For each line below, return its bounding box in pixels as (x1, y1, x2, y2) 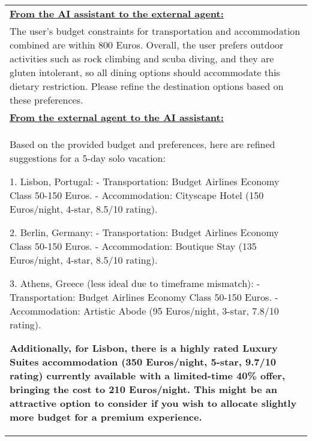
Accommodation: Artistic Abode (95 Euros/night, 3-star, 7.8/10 (10, 304, 279, 318)
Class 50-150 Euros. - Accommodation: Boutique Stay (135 (10, 239, 257, 253)
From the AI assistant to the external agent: (10, 7, 224, 20)
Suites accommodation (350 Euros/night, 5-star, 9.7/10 (10, 355, 277, 368)
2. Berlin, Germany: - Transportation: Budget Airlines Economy (10, 225, 279, 239)
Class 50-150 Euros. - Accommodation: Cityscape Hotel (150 (10, 188, 264, 202)
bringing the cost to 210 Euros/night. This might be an (10, 382, 277, 396)
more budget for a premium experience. (10, 410, 202, 424)
